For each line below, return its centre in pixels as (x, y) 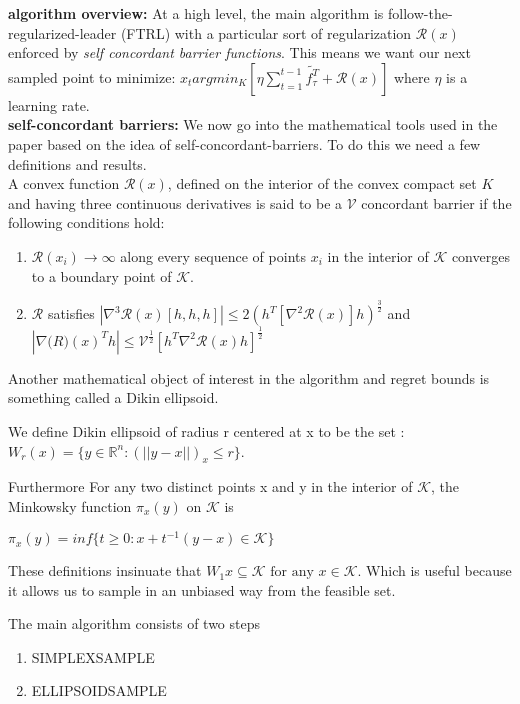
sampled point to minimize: (92, 76)
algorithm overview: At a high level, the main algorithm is (196, 13)
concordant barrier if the (436, 202)
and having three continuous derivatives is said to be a (175, 202)
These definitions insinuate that (105, 570)
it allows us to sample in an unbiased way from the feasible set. (202, 589)
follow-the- (420, 13)
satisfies (71, 313)
